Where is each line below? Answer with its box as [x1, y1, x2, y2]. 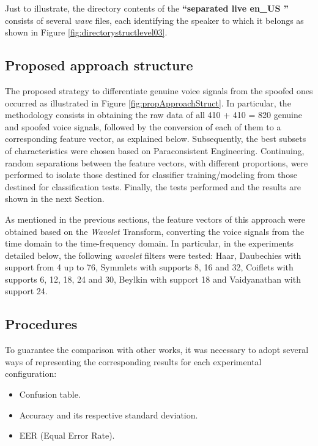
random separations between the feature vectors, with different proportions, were [5, 156, 308, 169]
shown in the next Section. [5, 192, 105, 205]
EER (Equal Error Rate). [19, 429, 115, 442]
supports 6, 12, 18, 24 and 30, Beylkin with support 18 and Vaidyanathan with [5, 272, 301, 285]
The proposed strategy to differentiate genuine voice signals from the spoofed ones [5, 84, 313, 97]
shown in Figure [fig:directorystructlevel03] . [5, 26, 168, 39]
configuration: [5, 367, 57, 380]
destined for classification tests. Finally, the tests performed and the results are [5, 180, 301, 193]
